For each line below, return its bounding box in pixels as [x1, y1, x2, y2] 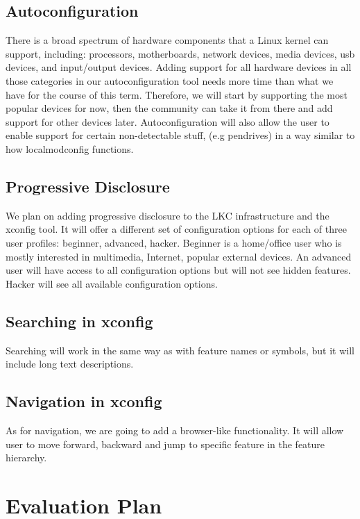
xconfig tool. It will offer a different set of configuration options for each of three [6, 222, 347, 236]
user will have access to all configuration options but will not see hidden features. [6, 263, 351, 277]
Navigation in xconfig [6, 390, 162, 412]
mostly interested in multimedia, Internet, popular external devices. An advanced [6, 249, 352, 263]
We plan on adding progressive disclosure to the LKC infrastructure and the [6, 208, 329, 222]
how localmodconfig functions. [6, 141, 134, 156]
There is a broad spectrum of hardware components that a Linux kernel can [6, 33, 329, 47]
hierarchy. [6, 450, 47, 465]
